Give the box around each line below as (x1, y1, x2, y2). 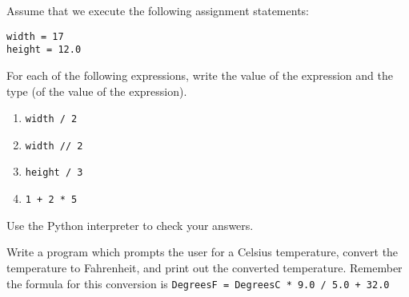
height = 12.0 (6, 44, 82, 56)
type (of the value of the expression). (6, 82, 187, 99)
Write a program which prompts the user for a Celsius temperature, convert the (6, 244, 399, 260)
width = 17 (6, 30, 64, 42)
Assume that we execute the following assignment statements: (6, 2, 309, 18)
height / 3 (25, 167, 83, 179)
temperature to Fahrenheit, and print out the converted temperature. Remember (6, 259, 403, 275)
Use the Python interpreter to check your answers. (6, 216, 254, 233)
